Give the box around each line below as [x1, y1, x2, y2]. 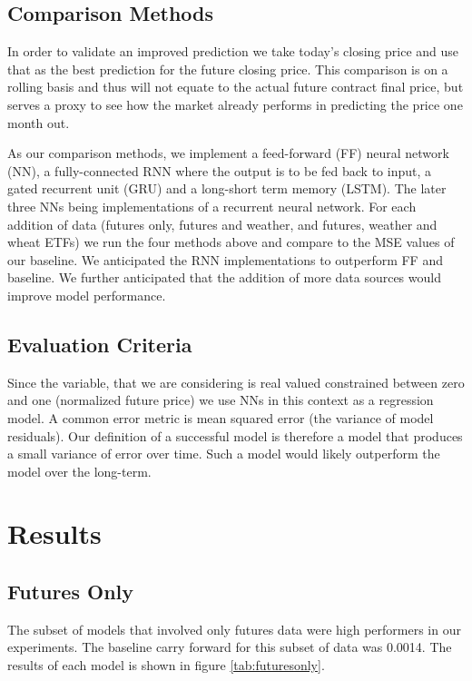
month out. [7, 113, 70, 132]
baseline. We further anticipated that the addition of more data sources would [7, 268, 441, 287]
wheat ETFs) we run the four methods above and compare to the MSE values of [7, 232, 455, 252]
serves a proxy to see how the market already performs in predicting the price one [7, 94, 463, 113]
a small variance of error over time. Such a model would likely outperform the [7, 444, 440, 463]
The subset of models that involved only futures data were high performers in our [7, 619, 461, 638]
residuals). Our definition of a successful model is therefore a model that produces [7, 426, 463, 445]
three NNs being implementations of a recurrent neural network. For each [7, 196, 417, 215]
